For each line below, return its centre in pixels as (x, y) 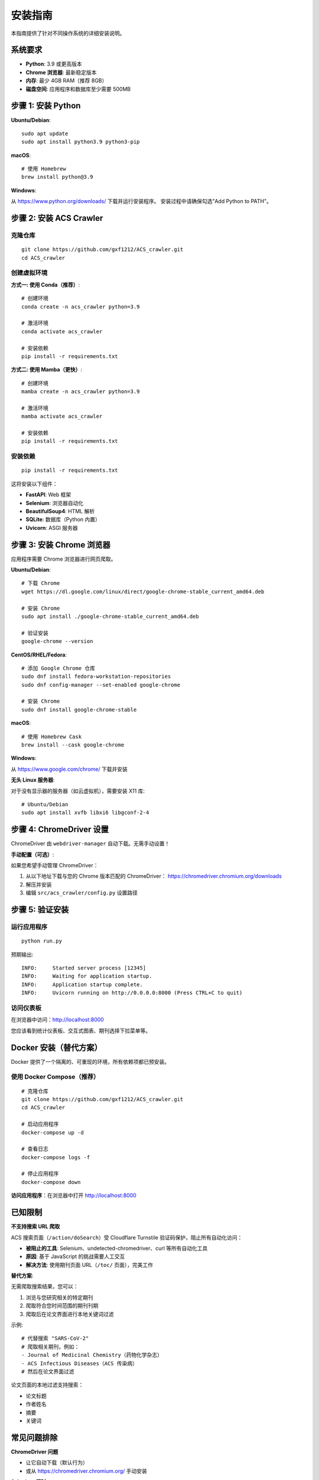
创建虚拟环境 (29, 273)
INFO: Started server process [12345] (84, 968)
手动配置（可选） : (32, 854)
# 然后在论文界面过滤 (48, 1371)
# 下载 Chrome (41, 583)
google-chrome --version (57, 641)
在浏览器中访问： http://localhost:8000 (58, 1020)
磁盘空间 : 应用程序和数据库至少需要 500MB (78, 89)
